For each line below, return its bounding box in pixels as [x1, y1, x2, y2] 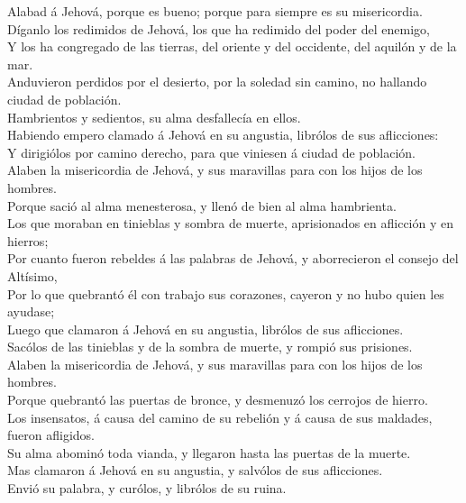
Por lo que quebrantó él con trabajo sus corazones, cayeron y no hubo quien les [7, 284, 444, 303]
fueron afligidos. [7, 425, 95, 444]
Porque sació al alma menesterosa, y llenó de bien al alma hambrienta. [7, 196, 397, 215]
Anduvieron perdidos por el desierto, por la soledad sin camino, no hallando [7, 72, 427, 91]
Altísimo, [7, 266, 58, 285]
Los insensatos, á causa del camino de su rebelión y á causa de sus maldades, [7, 407, 433, 426]
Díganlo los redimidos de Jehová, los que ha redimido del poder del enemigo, [7, 19, 430, 38]
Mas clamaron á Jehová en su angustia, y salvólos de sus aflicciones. [7, 461, 383, 480]
